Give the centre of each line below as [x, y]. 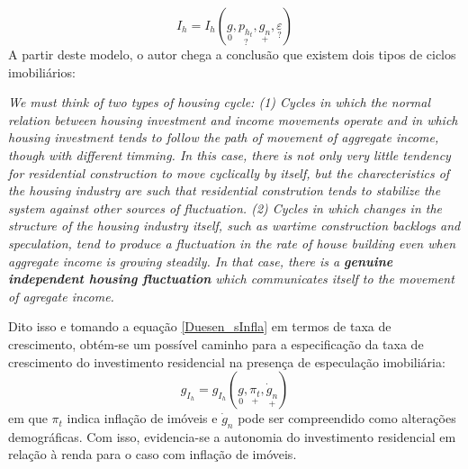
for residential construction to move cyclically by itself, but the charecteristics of [229, 172]
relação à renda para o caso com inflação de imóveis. [153, 454]
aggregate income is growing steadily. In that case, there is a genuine [201, 261]
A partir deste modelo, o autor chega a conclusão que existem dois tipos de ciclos [232, 54]
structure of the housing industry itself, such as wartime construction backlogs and [234, 225]
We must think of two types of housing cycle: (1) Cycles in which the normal [219, 102]
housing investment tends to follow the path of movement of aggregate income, [224, 137]
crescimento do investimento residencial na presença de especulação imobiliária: [227, 361]
